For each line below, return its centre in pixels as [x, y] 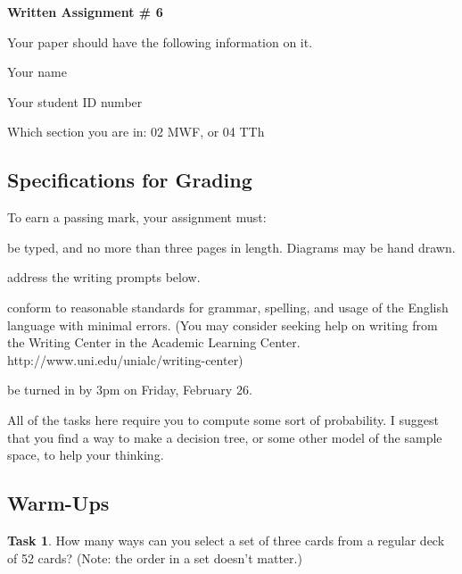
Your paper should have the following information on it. [160, 42]
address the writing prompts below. [104, 277]
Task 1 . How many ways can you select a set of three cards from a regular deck [226, 540]
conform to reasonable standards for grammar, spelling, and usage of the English [228, 307]
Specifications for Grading [130, 180]
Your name [37, 72]
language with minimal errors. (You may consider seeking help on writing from [223, 324]
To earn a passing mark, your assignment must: [137, 217]
